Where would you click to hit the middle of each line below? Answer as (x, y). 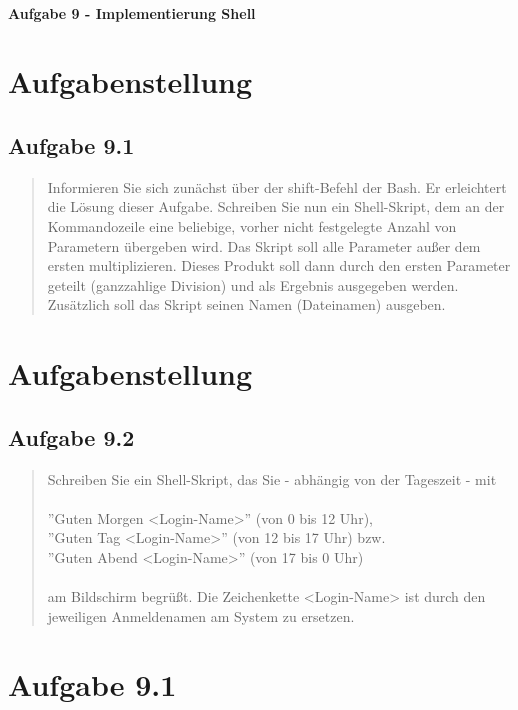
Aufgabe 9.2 (71, 436)
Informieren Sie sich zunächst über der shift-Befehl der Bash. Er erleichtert (277, 186)
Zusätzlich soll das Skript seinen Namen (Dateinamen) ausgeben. (246, 304)
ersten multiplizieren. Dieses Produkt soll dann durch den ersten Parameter (279, 265)
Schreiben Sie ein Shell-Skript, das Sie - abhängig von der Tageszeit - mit (272, 478)
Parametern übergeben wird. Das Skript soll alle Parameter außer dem (264, 245)
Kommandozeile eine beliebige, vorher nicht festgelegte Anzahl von (252, 225)
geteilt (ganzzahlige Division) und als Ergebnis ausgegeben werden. (253, 284)
